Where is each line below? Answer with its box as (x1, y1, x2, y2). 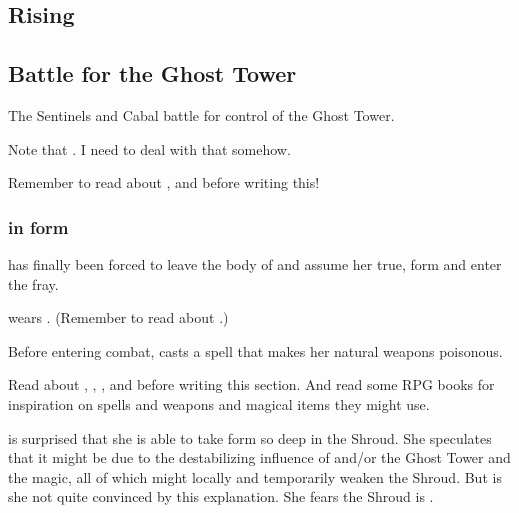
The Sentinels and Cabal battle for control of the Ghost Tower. (8, 104, 395, 125)
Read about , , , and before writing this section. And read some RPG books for (8, 374, 495, 395)
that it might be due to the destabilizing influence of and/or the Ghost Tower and (8, 447, 511, 468)
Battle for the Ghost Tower (8, 58, 297, 89)
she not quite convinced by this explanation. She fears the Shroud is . (8, 486, 434, 507)
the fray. (8, 273, 59, 294)
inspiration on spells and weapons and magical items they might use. (8, 393, 430, 414)
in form (8, 214, 69, 239)
